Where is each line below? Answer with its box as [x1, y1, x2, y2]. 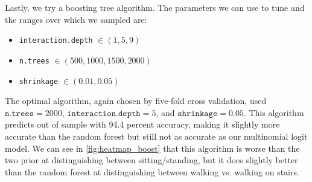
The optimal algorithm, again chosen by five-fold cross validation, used [5, 94, 267, 107]
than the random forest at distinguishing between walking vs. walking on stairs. [5, 165, 299, 178]
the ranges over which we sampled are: [5, 13, 147, 25]
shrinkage [19, 77, 59, 86]
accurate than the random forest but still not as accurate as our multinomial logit [5, 129, 308, 142]
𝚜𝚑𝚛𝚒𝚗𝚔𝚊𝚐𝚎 [177, 109, 218, 118]
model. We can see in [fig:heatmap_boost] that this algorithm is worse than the [5, 141, 300, 154]
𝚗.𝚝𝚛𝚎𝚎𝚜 [5, 109, 34, 118]
